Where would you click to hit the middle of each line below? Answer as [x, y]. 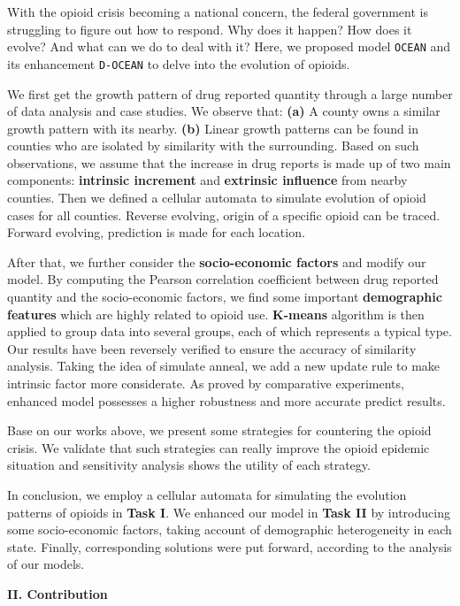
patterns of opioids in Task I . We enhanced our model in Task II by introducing [229, 512]
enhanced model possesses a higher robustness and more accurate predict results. [226, 400]
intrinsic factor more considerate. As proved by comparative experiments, [206, 383]
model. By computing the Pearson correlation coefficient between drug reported [223, 279]
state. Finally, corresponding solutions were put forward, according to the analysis [230, 546]
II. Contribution [57, 593]
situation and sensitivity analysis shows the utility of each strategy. [189, 465]
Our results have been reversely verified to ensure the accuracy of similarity [212, 348]
